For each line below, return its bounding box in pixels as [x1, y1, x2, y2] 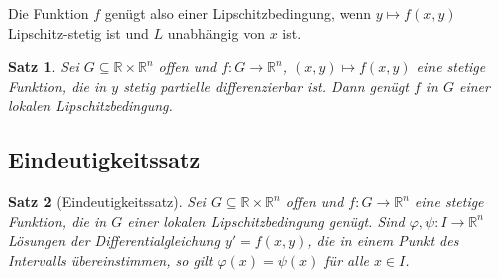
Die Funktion [8, 3, 89, 23]
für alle [324, 249, 369, 270]
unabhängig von [167, 22, 265, 43]
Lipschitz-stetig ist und [8, 22, 149, 43]
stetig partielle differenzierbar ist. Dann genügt [123, 75, 409, 96]
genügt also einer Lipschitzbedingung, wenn [104, 3, 372, 23]
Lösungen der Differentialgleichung [8, 230, 220, 251]
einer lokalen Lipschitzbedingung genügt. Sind [127, 210, 405, 231]
